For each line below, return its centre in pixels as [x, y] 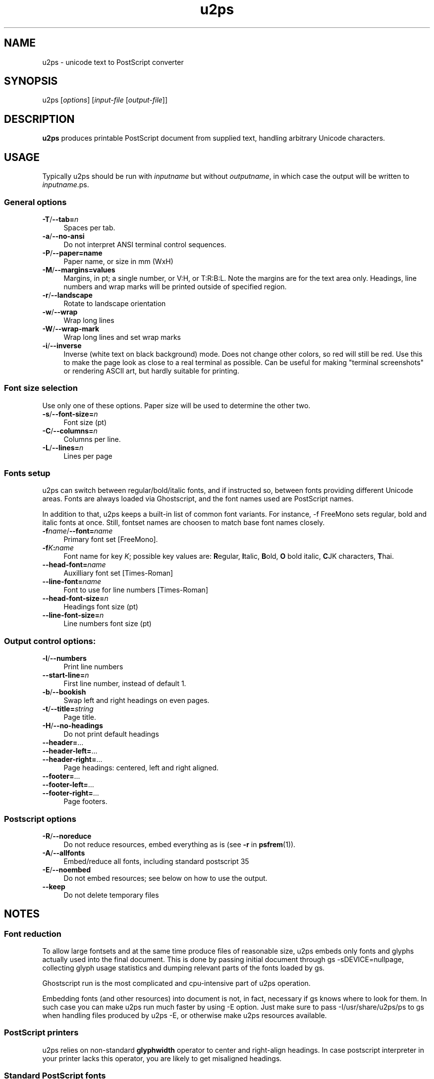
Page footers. [85, 802]
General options [35, 202]
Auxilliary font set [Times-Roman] [118, 573]
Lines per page [88, 456]
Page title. [80, 717]
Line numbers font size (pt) [108, 624]
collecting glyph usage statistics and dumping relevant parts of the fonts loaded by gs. [184, 968]
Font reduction [33, 934]
